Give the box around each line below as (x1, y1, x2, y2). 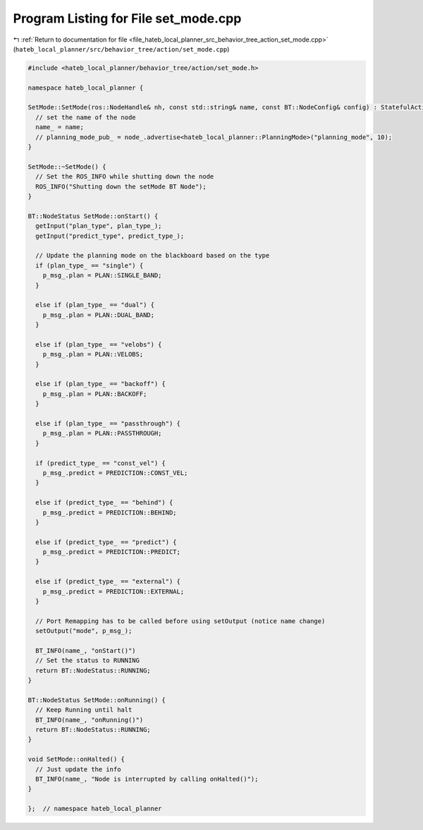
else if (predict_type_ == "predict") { (35, 538, 177, 546)
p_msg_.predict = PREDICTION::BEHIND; (42, 508, 177, 517)
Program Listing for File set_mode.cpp (13, 11, 242, 26)
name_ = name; (35, 124, 85, 131)
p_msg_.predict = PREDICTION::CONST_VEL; (42, 469, 188, 476)
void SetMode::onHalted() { (27, 755, 125, 764)
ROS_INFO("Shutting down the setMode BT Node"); (35, 182, 207, 191)
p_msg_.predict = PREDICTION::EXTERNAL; (42, 587, 185, 596)
